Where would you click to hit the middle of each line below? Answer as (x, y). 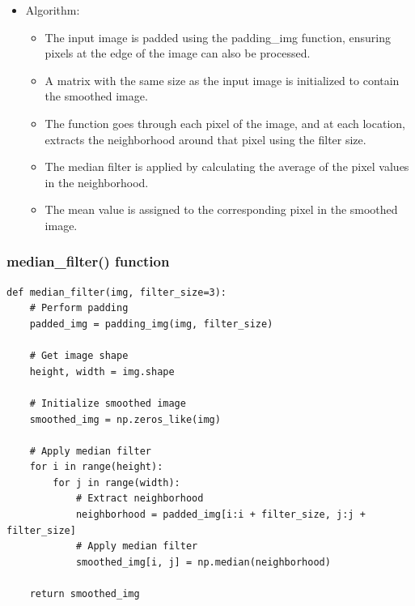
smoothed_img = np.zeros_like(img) (125, 419)
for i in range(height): (96, 467)
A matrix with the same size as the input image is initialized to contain (222, 80)
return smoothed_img (85, 594)
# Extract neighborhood (140, 499)
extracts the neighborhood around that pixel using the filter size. (205, 139)
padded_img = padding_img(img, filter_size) (151, 324)
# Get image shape (79, 356)
